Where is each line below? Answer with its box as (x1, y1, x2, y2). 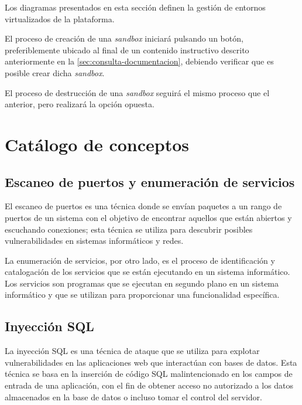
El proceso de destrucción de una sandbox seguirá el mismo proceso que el (5, 86, 270, 98)
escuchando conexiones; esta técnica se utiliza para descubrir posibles (5, 223, 253, 235)
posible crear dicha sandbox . (5, 66, 105, 79)
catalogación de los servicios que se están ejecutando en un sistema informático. (5, 266, 290, 278)
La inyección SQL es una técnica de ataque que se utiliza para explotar (5, 345, 260, 357)
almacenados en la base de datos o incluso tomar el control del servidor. (5, 390, 262, 403)
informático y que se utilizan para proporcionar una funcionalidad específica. (5, 288, 280, 301)
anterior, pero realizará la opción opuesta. (5, 98, 155, 110)
